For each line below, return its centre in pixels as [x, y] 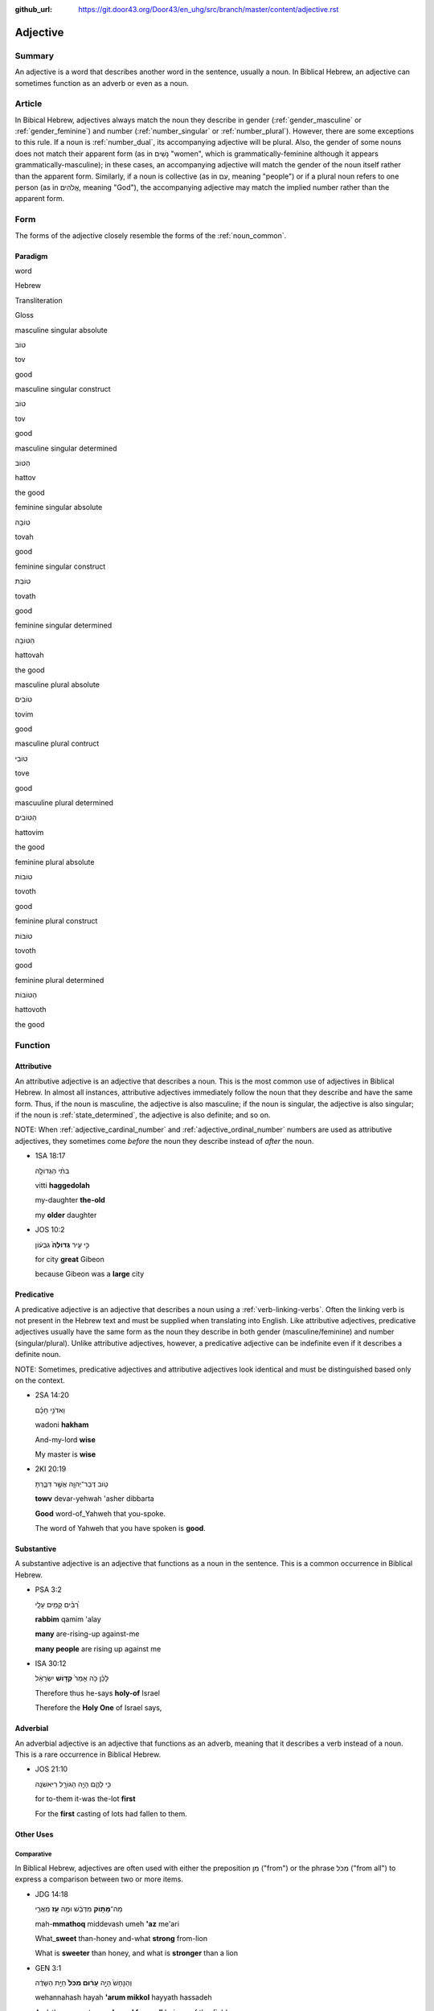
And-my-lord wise [65, 1439]
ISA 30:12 [51, 1663]
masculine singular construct [63, 389]
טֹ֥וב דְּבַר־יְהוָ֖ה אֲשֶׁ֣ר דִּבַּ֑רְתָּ [72, 1483]
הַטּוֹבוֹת [26, 995]
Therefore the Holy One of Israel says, [98, 1708]
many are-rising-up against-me [87, 1634]
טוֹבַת [23, 581]
